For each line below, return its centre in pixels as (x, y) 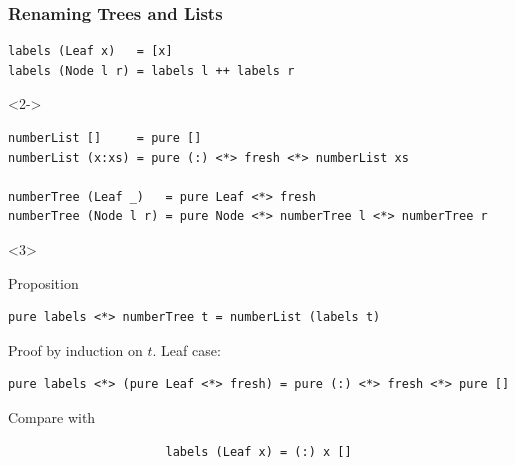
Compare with (52, 416)
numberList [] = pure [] (105, 138)
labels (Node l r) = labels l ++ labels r (151, 70)
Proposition (43, 282)
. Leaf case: (186, 349)
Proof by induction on (75, 349)
